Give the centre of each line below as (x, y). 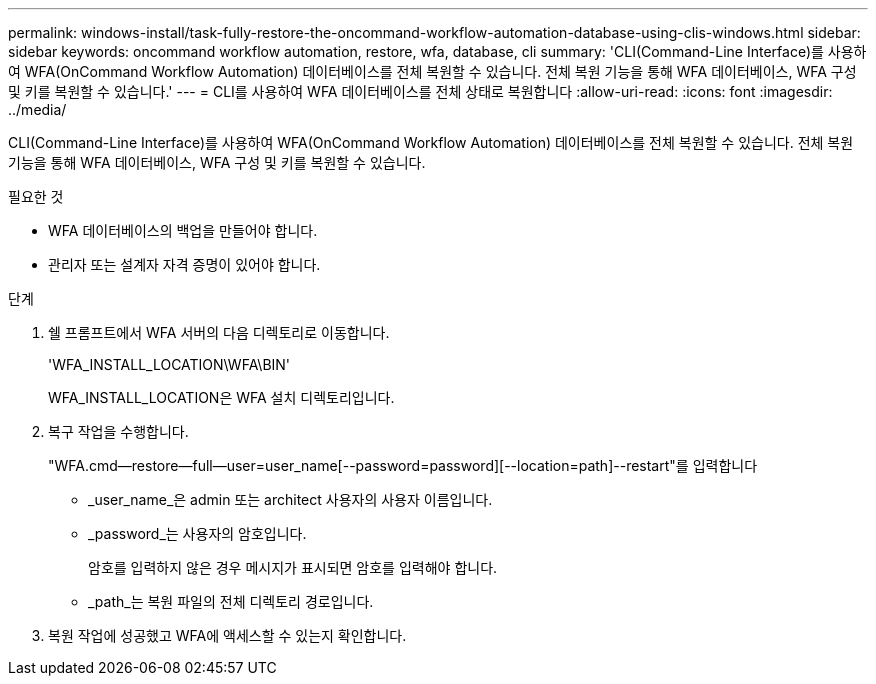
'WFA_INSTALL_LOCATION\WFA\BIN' (169, 364)
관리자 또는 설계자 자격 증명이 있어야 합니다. (184, 264)
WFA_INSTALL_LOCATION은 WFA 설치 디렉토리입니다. (221, 397)
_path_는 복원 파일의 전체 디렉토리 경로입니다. (231, 601)
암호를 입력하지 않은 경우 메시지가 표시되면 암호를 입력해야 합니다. (293, 567)
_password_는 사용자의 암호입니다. (197, 533)
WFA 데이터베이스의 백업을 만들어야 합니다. (183, 230)
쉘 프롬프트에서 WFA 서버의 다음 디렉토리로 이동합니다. (219, 332)
